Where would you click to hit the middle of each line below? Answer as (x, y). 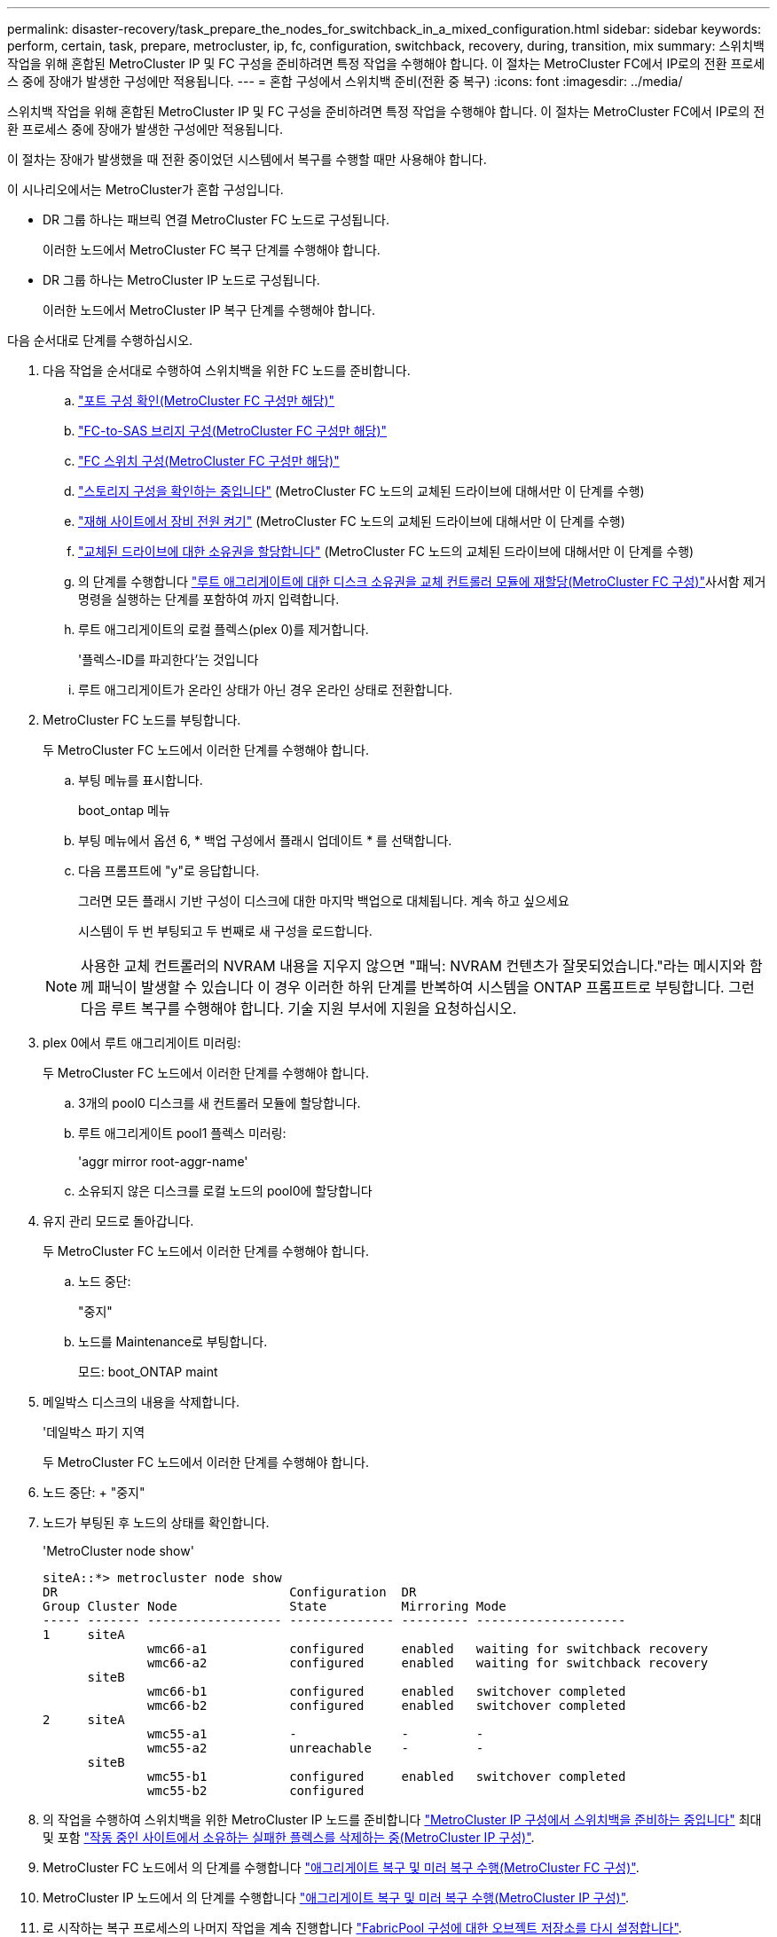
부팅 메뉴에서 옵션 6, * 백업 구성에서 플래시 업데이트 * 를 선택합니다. (265, 840)
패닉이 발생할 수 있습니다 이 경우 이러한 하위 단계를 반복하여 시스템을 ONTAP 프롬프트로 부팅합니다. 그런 (426, 987)
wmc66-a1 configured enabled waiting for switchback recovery (428, 1649)
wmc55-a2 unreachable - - (316, 1748)
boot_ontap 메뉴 (124, 810)
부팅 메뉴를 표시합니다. (141, 780)
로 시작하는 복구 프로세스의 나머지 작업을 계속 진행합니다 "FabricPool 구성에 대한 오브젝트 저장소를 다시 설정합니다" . (362, 1928)
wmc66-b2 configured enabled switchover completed (387, 1706)
